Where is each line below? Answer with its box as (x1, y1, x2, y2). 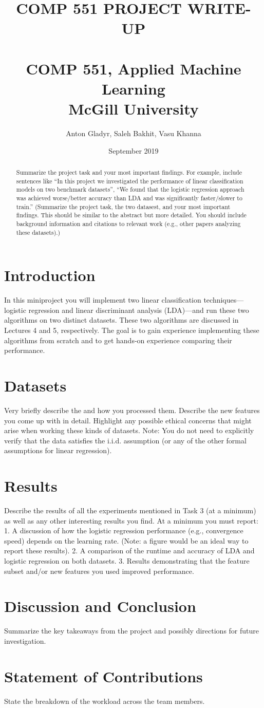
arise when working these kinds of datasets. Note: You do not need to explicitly (4, 425, 254, 436)
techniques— (203, 294, 244, 305)
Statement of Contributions (4, 665, 203, 686)
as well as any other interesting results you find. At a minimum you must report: (4, 515, 258, 526)
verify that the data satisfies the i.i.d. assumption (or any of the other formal (4, 435, 247, 445)
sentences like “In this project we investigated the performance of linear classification (16, 176, 243, 185)
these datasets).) (16, 228, 61, 236)
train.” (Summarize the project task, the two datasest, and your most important (16, 202, 231, 211)
